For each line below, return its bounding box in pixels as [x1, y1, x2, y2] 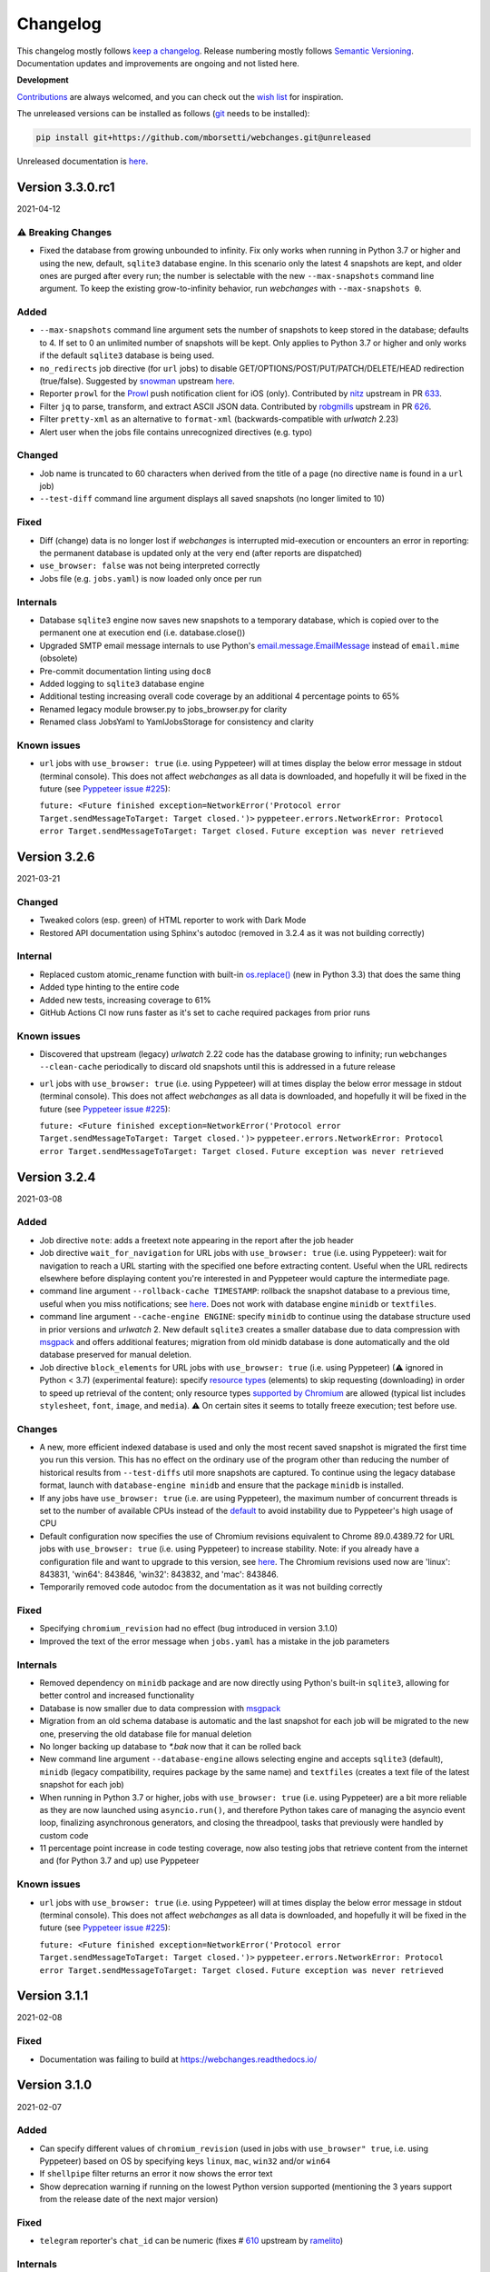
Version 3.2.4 [16, 1169, 96, 1185]
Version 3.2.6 [16, 849, 95, 864]
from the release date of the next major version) [39, 2194, 219, 2205]
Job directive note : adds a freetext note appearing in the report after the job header [39, 1234, 354, 1245]
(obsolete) [39, 653, 78, 663]
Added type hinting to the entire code [39, 982, 180, 992]
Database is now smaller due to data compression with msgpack [39, 1702, 281, 1713]
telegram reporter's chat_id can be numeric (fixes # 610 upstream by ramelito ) [39, 2236, 344, 2247]
